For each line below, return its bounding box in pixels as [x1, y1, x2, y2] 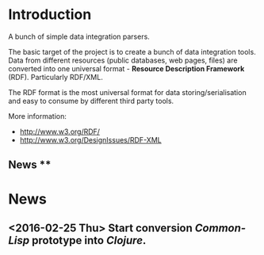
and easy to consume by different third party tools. [8, 96, 174, 105]
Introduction [8, 6, 92, 24]
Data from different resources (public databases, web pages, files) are [8, 55, 238, 65]
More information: [8, 111, 67, 120]
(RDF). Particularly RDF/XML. [8, 72, 103, 82]
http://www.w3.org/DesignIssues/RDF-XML [19, 135, 162, 144]
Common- [194, 221, 247, 234]
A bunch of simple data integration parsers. [8, 32, 151, 41]
